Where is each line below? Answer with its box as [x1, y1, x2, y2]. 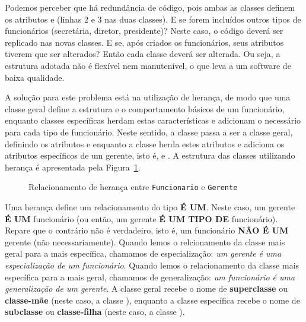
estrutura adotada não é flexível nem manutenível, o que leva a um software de [5, 59, 291, 71]
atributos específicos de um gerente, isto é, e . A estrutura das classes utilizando [5, 149, 295, 162]
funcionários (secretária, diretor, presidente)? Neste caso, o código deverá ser [5, 24, 283, 37]
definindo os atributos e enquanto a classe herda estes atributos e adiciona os [5, 137, 285, 150]
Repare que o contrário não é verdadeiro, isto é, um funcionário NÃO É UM [5, 224, 289, 236]
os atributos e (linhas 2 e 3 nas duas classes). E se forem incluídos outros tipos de [5, 12, 301, 25]
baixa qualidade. [5, 71, 65, 83]
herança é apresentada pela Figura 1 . [5, 160, 141, 173]
